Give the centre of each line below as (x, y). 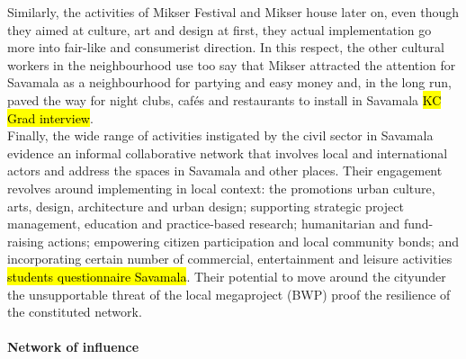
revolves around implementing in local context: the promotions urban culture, (221, 188)
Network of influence (73, 347)
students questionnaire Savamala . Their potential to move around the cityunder (227, 276)
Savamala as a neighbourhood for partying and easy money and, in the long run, (229, 82)
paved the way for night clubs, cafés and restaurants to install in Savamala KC (224, 99)
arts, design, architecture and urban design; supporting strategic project (206, 206)
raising (26, 241)
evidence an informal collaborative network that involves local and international (228, 153)
